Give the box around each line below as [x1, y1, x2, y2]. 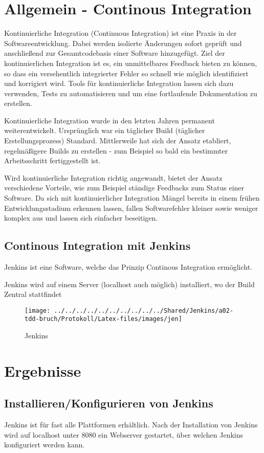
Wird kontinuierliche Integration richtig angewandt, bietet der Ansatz [4, 172, 223, 183]
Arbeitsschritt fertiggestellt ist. [4, 155, 101, 166]
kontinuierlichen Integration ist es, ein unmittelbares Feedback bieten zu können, [4, 57, 257, 68]
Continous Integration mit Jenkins [4, 238, 191, 253]
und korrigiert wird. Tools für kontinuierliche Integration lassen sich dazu [4, 78, 234, 89]
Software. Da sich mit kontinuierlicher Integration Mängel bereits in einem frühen [4, 192, 260, 203]
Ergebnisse [4, 360, 81, 381]
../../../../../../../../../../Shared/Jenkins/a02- [54, 307, 234, 314]
